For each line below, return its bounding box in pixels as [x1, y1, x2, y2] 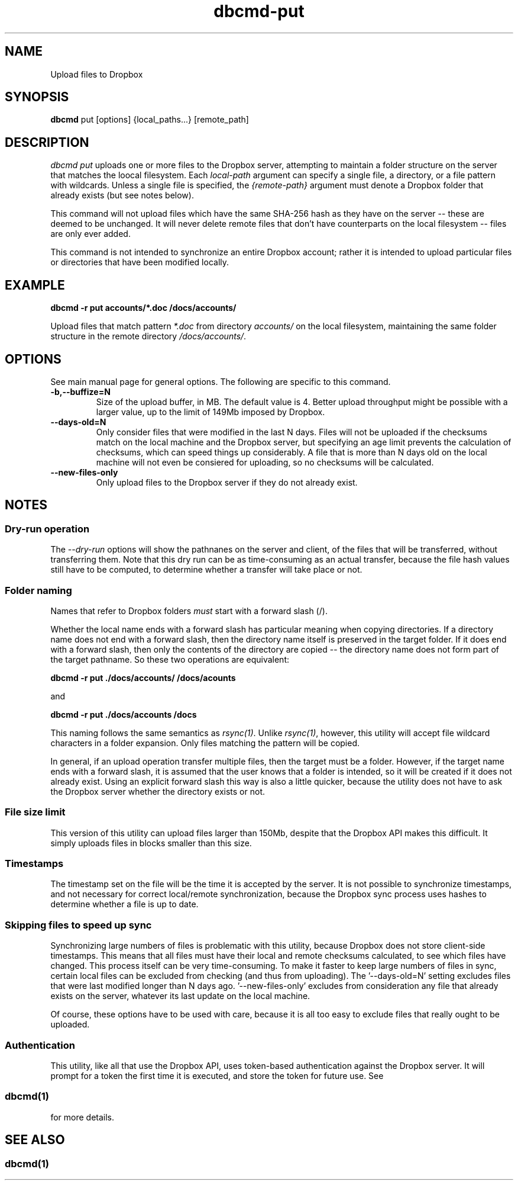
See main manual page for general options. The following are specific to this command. [50, 376, 391, 387]
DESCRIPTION [5, 134, 89, 150]
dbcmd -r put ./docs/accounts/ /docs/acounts [50, 672, 236, 683]
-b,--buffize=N [50, 386, 111, 397]
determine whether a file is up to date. [50, 899, 199, 910]
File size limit [5, 806, 66, 818]
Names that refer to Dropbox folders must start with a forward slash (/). [50, 605, 328, 616]
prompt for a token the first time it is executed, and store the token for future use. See [50, 1070, 384, 1081]
